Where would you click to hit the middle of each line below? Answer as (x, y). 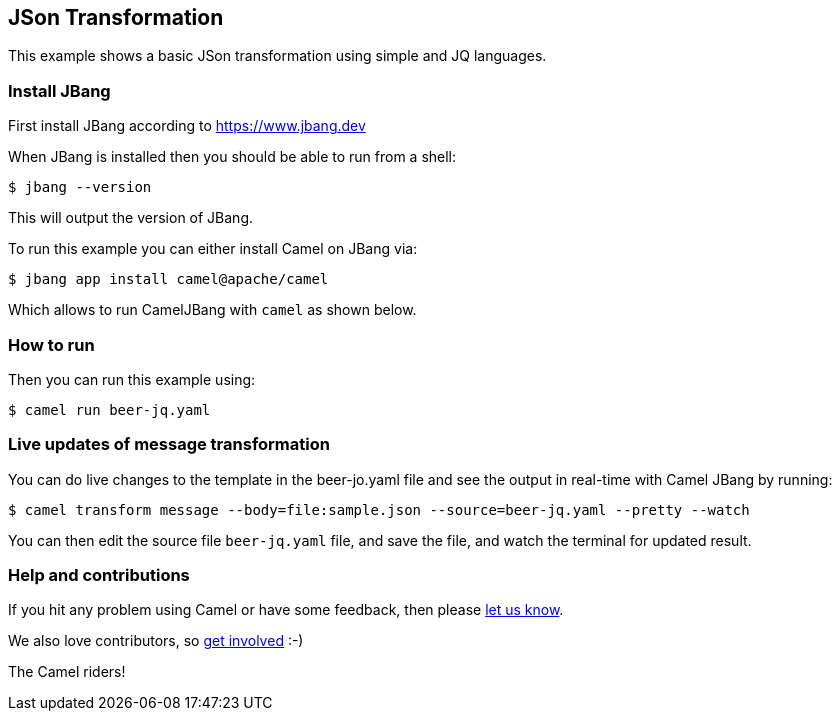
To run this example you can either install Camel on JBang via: (213, 249)
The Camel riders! (67, 672)
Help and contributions (99, 575)
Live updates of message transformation (169, 444)
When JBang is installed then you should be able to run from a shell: (232, 157)
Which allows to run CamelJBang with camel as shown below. (212, 310)
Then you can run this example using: (132, 379)
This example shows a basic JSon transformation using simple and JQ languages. (277, 56)
